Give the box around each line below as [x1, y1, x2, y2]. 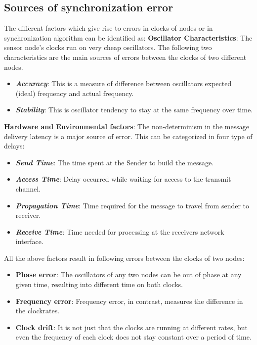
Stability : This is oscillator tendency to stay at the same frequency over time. [15, 104, 253, 115]
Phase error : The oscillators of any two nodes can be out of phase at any [15, 269, 242, 280]
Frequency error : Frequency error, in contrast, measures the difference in [15, 296, 243, 306]
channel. [15, 183, 41, 194]
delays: [4, 141, 25, 151]
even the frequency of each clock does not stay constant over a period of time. [15, 332, 252, 342]
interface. [15, 236, 43, 246]
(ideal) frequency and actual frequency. [15, 88, 134, 98]
